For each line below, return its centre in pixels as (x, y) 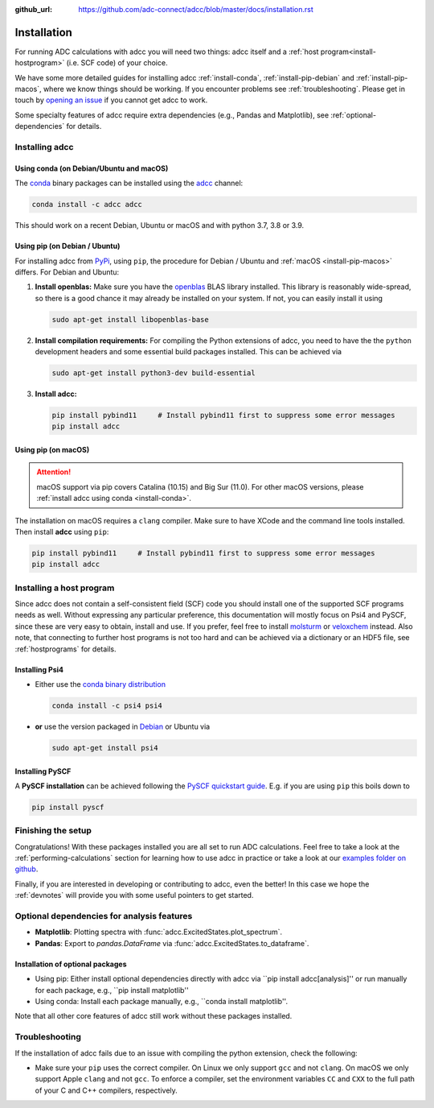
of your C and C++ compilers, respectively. (106, 1090)
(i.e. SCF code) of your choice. (117, 63)
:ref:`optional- (354, 115)
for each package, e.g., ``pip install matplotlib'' (112, 990)
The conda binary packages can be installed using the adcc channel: (129, 183)
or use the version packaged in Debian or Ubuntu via (123, 727)
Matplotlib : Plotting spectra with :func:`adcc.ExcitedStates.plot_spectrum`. (159, 932)
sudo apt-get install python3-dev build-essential (154, 373)
